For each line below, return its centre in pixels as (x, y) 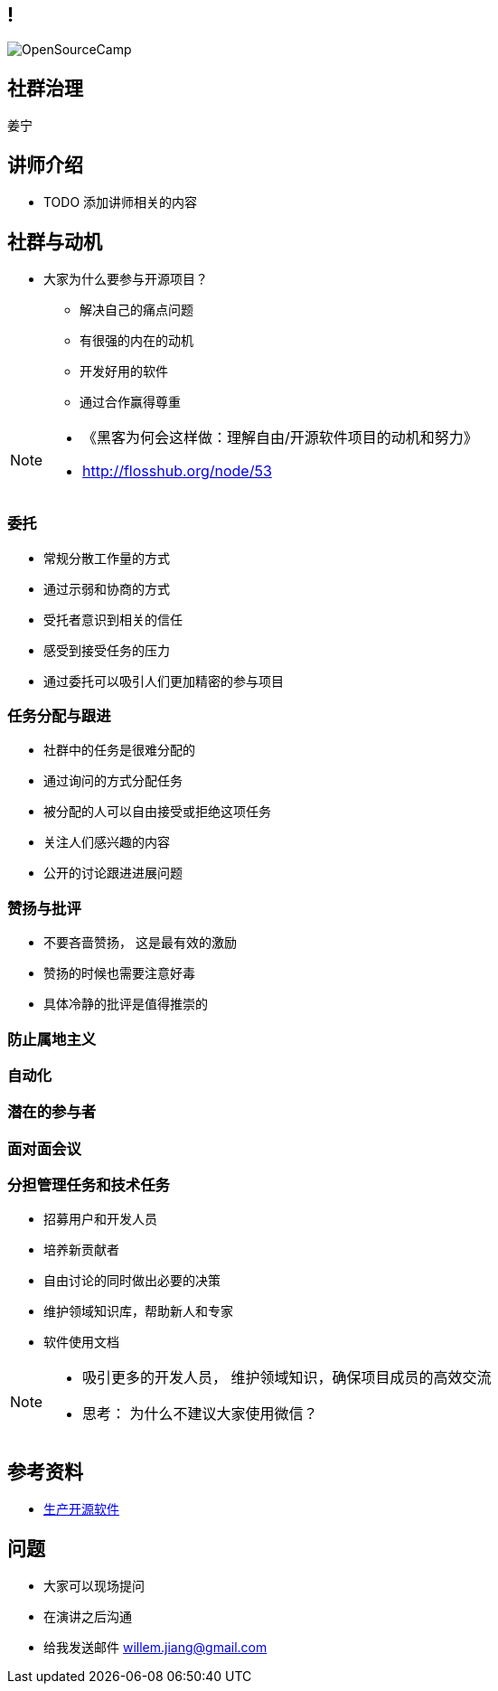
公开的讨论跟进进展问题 (113, 873)
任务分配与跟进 (59, 716)
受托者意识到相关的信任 (113, 619)
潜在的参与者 (52, 1112)
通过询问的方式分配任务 (113, 781)
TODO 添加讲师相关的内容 (121, 202)
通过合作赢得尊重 (130, 401)
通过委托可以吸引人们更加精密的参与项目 (164, 681)
